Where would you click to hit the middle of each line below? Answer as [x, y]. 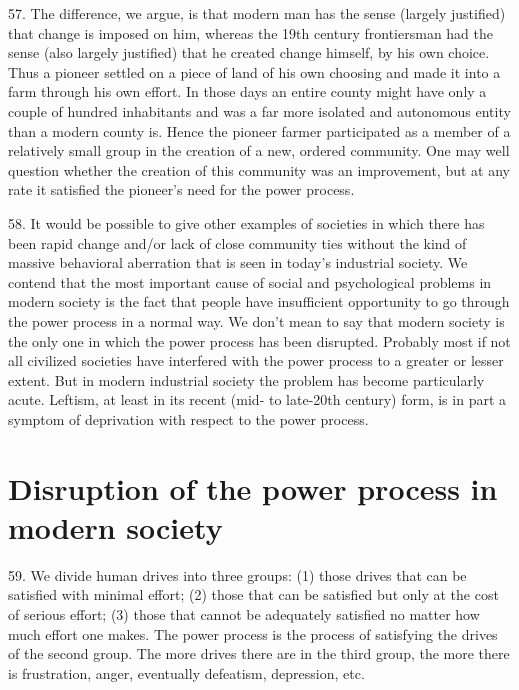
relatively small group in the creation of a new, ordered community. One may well [259, 150]
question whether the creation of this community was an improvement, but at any [259, 169]
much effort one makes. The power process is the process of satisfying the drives [253, 633]
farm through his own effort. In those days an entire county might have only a [247, 91]
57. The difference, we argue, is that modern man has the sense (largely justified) [257, 13]
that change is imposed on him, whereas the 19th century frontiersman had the [251, 32]
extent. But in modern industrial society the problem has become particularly [246, 379]
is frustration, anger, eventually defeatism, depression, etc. [186, 672]
